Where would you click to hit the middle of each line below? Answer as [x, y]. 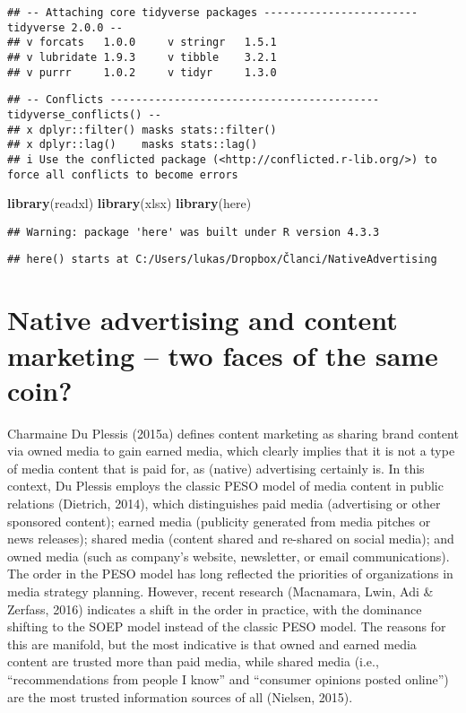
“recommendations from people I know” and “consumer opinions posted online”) [228, 678]
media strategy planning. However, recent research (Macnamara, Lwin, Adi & [220, 591]
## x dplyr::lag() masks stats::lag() [133, 145]
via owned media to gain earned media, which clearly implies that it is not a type [231, 451]
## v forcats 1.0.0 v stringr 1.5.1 [142, 43]
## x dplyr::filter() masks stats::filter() [142, 130]
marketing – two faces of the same [223, 355]
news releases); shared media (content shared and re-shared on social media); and [231, 539]
